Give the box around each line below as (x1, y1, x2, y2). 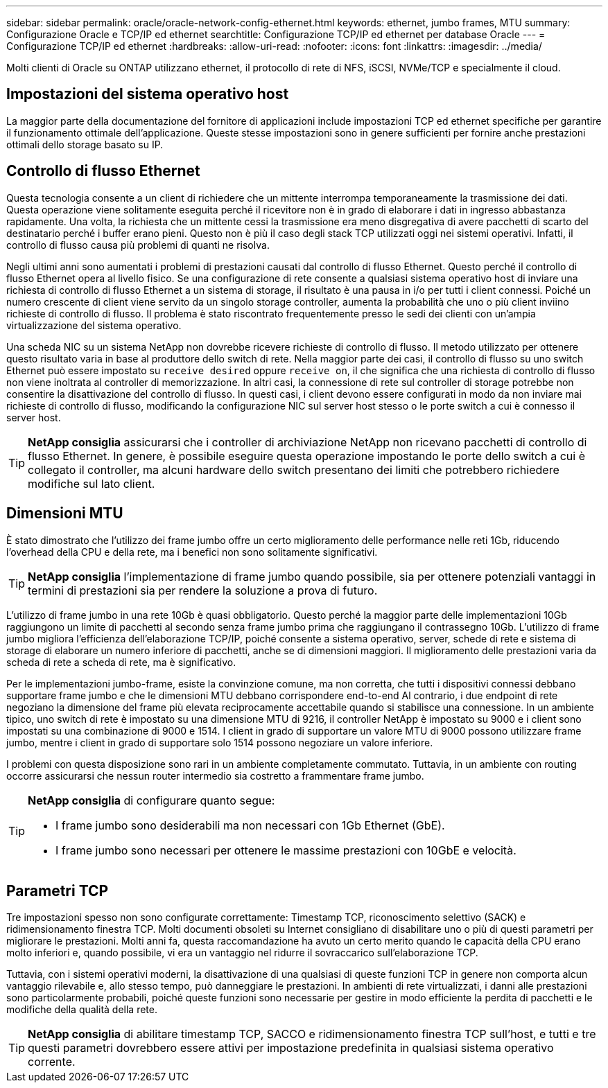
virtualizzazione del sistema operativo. (6, 319, 182, 331)
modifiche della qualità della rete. (6, 1003, 157, 1016)
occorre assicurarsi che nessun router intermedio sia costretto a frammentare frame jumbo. (6, 769, 424, 782)
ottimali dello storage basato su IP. (6, 138, 164, 150)
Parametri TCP (6, 881, 109, 900)
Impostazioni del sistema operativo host (6, 85, 289, 103)
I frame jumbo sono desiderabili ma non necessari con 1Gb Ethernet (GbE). (55, 818, 445, 832)
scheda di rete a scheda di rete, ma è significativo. (6, 656, 236, 668)
